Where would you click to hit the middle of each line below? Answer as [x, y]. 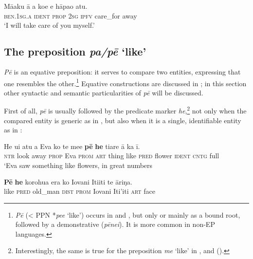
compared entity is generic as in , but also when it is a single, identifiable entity [123, 120]
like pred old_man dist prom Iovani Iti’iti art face [80, 191]
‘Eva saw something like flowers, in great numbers [78, 165]
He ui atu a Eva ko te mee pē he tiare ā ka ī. [72, 146]
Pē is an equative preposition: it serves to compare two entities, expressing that [122, 71]
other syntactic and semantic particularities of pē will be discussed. [104, 92]
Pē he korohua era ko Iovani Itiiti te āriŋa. [68, 181]
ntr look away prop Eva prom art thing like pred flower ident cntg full [112, 156]
